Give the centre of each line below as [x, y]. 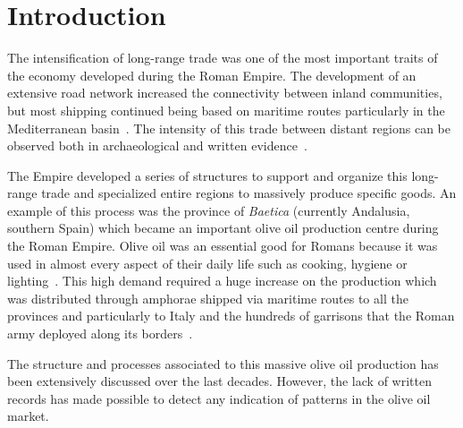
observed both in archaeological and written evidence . [157, 146]
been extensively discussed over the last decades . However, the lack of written [219, 381]
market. [28, 416]
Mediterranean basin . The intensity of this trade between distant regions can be [229, 128]
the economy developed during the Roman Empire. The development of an [212, 75]
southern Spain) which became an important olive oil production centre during [223, 228]
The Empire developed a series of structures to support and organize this [207, 175]
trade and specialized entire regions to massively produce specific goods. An [249, 193]
